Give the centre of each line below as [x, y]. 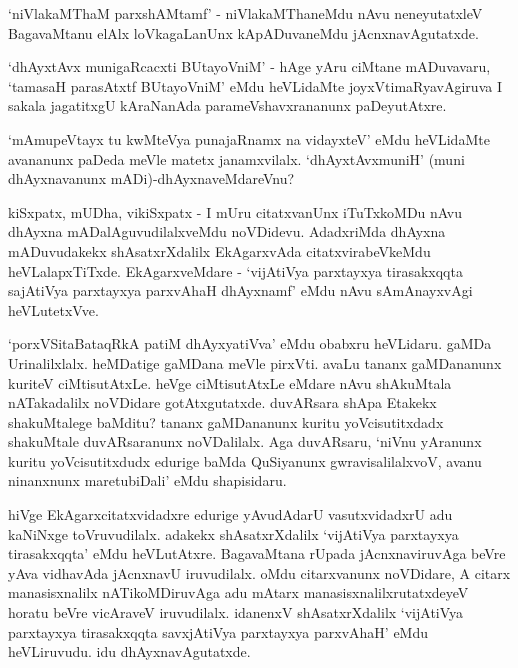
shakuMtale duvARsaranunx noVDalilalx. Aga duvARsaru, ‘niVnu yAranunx [245, 441]
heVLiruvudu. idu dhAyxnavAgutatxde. [129, 651]
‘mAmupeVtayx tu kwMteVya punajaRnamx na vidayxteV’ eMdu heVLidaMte [249, 138]
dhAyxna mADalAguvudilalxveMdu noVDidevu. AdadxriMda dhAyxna [227, 231]
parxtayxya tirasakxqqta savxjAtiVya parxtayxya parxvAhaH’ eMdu [218, 631]
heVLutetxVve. [53, 309]
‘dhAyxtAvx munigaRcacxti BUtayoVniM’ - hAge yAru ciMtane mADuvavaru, [249, 66]
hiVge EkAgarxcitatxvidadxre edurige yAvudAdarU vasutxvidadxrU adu [230, 514]
